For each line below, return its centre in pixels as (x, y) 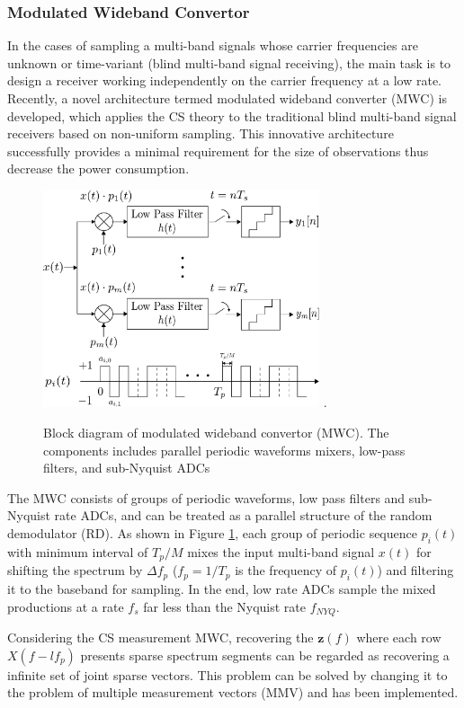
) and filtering (415, 570)
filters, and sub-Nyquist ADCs (127, 468)
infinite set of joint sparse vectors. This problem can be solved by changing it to (228, 674)
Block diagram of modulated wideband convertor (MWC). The (216, 433)
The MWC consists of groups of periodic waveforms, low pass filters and (206, 497)
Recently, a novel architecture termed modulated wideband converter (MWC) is (227, 98)
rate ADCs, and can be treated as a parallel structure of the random (243, 515)
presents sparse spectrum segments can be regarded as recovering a (265, 655)
